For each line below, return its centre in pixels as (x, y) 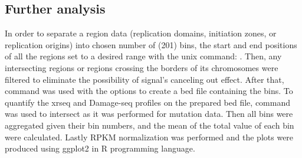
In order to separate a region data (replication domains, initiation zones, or (141, 33)
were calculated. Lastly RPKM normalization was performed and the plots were (149, 137)
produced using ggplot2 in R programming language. (100, 148)
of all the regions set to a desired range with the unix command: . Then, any (143, 56)
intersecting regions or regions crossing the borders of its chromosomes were (142, 67)
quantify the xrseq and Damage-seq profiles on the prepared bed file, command (147, 102)
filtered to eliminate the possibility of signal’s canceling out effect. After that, (145, 79)
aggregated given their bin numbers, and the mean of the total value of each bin (150, 125)
